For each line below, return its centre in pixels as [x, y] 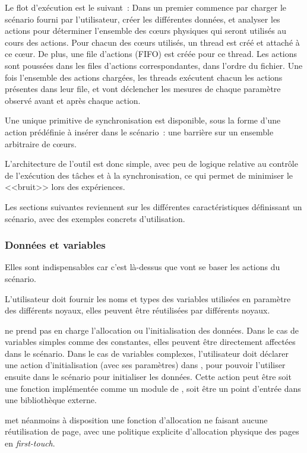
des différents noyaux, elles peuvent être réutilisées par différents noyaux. [137, 310]
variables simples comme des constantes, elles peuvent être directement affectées [150, 342]
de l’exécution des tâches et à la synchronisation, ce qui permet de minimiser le [149, 175]
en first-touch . [30, 443]
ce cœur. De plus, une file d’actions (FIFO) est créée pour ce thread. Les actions [151, 54]
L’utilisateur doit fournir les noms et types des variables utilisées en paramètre [148, 298]
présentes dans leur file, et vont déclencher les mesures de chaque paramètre [143, 89]
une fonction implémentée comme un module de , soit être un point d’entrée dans [153, 388]
